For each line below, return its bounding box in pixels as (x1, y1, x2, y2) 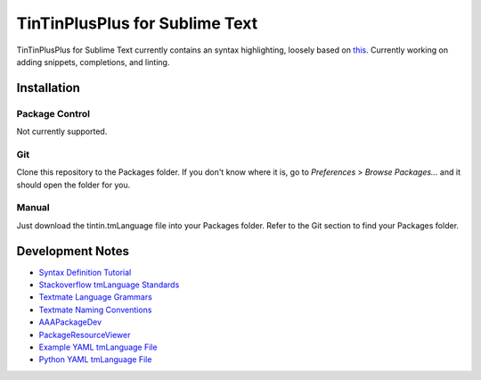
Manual (16, 202, 51, 214)
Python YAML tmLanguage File (38, 354, 152, 365)
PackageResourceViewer (38, 329, 131, 340)
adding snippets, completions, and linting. (16, 56, 170, 67)
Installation (16, 80, 80, 95)
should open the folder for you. (16, 179, 131, 190)
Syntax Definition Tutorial (38, 267, 132, 277)
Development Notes (16, 244, 129, 259)
